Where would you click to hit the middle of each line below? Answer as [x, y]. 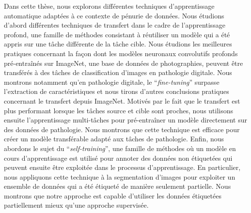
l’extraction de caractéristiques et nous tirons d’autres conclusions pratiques [117, 91]
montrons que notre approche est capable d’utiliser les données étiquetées [113, 195]
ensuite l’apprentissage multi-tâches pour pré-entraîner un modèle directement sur [125, 120]
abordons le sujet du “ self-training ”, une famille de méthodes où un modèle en [120, 148]
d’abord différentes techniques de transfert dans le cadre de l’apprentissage [115, 25]
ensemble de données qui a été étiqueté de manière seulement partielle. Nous [118, 186]
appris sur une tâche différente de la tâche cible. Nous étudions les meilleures [118, 44]
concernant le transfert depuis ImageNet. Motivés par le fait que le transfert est [122, 100]
